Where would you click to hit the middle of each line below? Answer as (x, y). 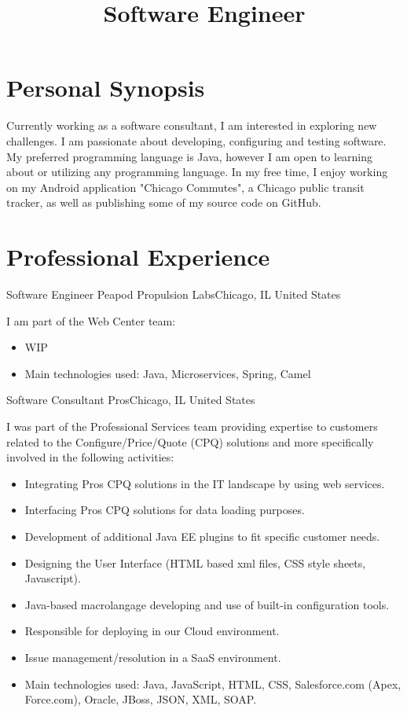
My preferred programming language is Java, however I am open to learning (190, 156)
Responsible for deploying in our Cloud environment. (152, 631)
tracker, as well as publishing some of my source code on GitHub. (164, 202)
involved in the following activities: (90, 457)
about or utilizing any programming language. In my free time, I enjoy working (197, 172)
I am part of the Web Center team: (91, 320)
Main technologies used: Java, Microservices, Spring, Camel (168, 373)
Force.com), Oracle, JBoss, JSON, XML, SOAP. (141, 699)
